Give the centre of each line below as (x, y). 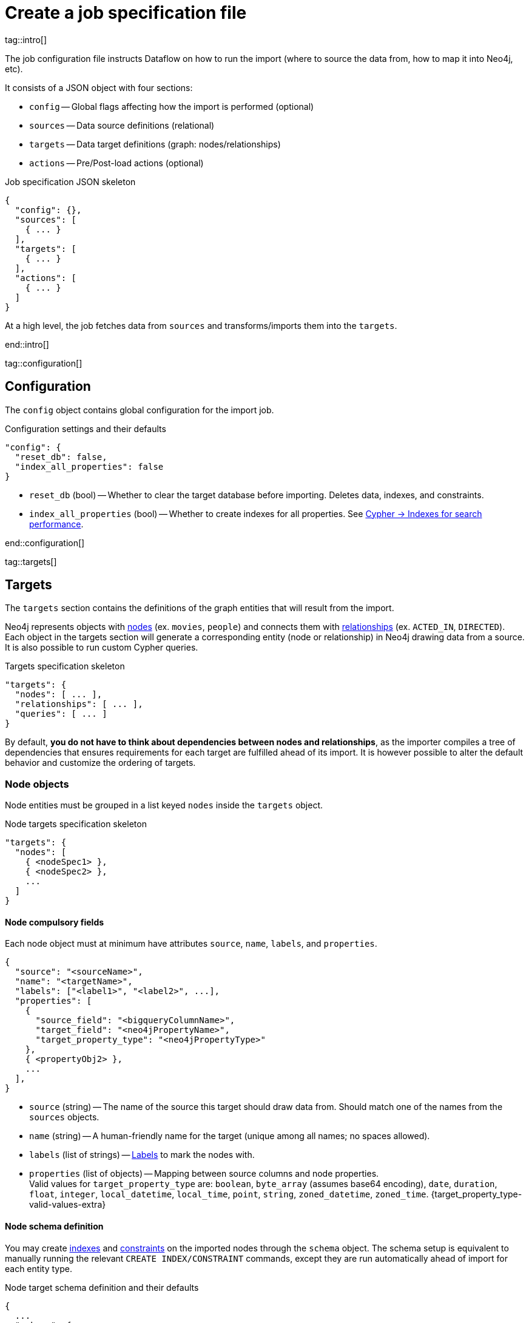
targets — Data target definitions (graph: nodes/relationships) (155, 144)
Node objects (37, 784)
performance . (56, 524)
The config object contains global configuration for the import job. (140, 410)
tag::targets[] (31, 561)
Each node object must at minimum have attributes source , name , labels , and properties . (191, 944)
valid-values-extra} (68, 1205)
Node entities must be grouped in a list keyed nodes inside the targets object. (164, 805)
